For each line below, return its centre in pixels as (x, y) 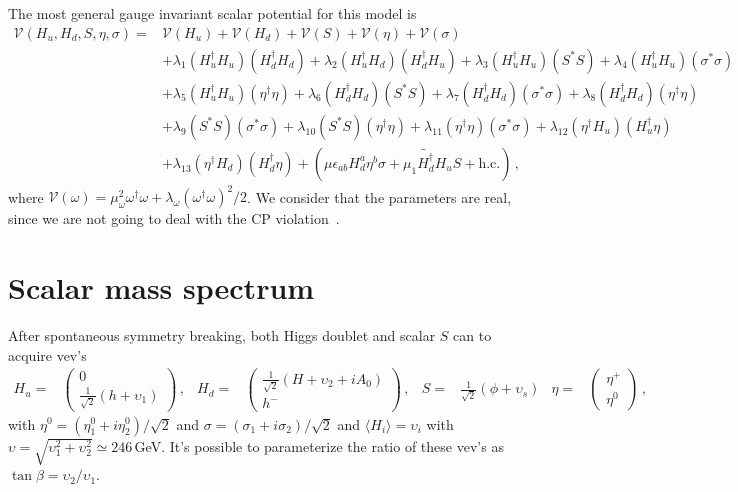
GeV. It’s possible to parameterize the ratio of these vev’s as (319, 445)
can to (472, 334)
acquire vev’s (47, 354)
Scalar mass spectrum (161, 287)
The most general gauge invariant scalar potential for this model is (212, 13)
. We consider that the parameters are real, (379, 196)
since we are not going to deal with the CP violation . (174, 218)
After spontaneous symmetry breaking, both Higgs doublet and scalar (222, 334)
